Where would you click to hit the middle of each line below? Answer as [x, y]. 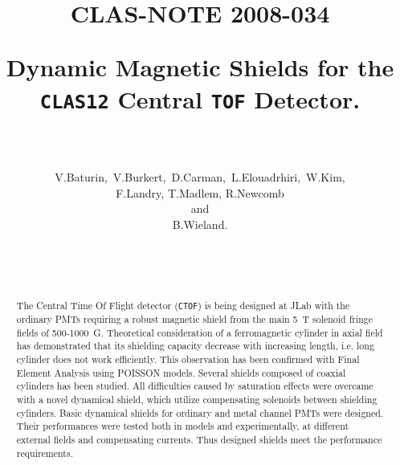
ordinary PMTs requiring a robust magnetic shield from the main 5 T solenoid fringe [195, 319]
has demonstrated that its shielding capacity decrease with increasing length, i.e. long [195, 346]
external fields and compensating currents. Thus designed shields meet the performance [199, 440]
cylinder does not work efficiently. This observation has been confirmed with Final [188, 359]
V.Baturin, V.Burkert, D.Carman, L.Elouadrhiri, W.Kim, [200, 177]
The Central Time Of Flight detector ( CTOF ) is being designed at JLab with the [183, 306]
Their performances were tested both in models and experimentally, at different [183, 426]
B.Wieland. [200, 224]
